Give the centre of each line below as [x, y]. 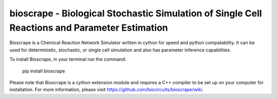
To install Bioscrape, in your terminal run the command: [68, 59]
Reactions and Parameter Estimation [89, 28]
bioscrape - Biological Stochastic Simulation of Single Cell [136, 13]
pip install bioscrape [44, 71]
